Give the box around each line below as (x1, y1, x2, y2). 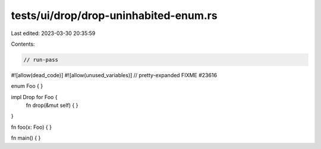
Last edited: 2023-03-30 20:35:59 (11, 30, 96, 37)
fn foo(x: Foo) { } (11, 123, 52, 131)
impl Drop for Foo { (11, 93, 58, 100)
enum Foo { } (11, 83, 43, 90)
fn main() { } (11, 134, 41, 142)
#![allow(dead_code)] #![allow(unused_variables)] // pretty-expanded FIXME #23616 (11, 71, 217, 78)
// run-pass (23, 56, 59, 63)
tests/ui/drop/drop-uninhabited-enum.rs (11, 9, 218, 22)
